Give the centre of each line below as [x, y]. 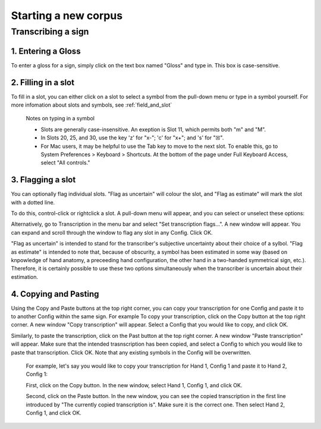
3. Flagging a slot [43, 180]
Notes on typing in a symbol [60, 119]
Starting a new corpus [67, 15]
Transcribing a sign [50, 32]
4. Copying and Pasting [55, 294]
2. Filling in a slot [43, 83]
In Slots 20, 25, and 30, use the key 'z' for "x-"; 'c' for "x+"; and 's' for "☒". [132, 138]
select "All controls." [65, 163]
